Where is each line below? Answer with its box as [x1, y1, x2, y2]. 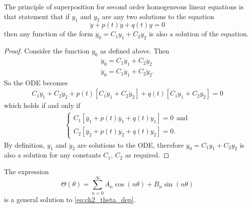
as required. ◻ [125, 150, 170, 160]
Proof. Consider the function [4, 46, 90, 56]
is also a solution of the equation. [149, 28, 249, 39]
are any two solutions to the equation [102, 11, 214, 21]
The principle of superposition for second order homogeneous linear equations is [4, 1, 244, 11]
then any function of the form [4, 28, 93, 39]
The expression [4, 166, 49, 177]
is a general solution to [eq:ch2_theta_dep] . [4, 194, 136, 204]
